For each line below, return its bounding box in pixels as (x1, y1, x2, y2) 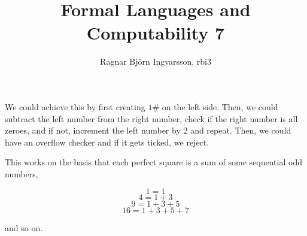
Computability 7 (86, 20, 225, 45)
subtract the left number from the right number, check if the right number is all (5, 112, 298, 125)
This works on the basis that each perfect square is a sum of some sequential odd (5, 156, 302, 168)
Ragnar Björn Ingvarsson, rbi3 (100, 55, 211, 68)
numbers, (5, 167, 38, 180)
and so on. (5, 222, 43, 234)
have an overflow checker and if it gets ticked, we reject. (5, 135, 209, 148)
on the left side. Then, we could (162, 100, 278, 113)
